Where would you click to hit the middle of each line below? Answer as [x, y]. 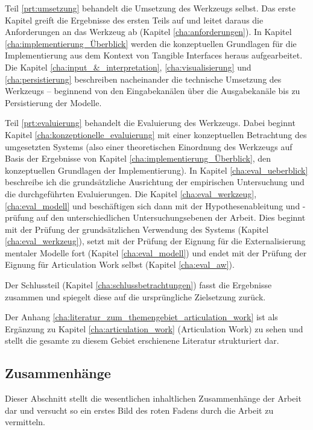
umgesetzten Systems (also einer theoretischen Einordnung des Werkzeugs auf [149, 146]
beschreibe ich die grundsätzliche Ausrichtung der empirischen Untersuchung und [155, 182]
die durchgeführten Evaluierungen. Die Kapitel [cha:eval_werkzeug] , [131, 193]
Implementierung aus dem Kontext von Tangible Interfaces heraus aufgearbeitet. [154, 55]
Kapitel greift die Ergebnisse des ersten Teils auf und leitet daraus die [134, 20]
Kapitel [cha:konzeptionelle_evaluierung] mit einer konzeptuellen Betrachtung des [156, 134]
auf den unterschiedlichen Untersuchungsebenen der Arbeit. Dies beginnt [171, 217]
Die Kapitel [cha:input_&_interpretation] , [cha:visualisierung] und [128, 67]
